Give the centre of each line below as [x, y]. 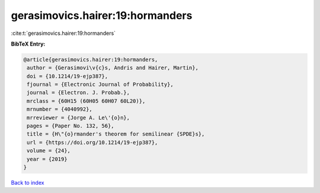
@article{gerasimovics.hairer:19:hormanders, [91, 59]
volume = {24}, [49, 151]
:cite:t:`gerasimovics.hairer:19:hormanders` [63, 33]
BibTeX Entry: [28, 44]
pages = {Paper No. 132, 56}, [71, 126]
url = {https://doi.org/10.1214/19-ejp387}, [92, 142]
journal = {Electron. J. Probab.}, [79, 93]
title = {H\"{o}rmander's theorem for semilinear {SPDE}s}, [116, 134]
